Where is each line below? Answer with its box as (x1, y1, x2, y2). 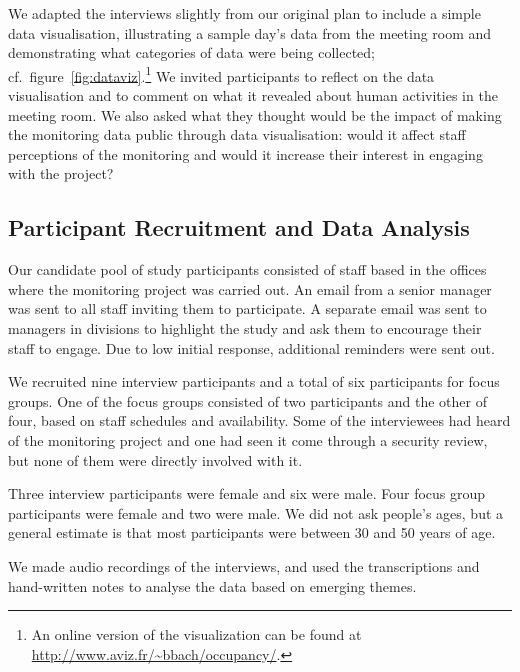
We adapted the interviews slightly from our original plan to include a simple (8, 3, 481, 23)
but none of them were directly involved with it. (8, 449, 303, 470)
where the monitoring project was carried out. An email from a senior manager (8, 278, 492, 299)
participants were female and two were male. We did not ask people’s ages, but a (8, 502, 504, 523)
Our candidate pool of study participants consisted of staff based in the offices (8, 259, 487, 280)
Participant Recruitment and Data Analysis (8, 212, 470, 243)
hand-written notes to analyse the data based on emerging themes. (8, 575, 417, 596)
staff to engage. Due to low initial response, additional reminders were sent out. (8, 337, 495, 358)
